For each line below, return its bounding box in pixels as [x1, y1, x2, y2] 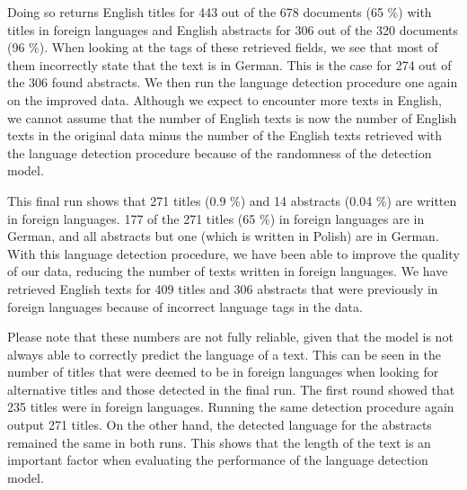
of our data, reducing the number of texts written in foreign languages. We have [7, 262, 448, 281]
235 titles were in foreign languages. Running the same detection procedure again [7, 397, 454, 416]
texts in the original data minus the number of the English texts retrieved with [7, 126, 443, 145]
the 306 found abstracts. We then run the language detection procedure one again [7, 73, 458, 92]
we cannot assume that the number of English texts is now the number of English [7, 108, 457, 127]
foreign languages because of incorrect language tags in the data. [7, 297, 363, 316]
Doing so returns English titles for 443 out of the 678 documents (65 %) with [7, 3, 432, 21]
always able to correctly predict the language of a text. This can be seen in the [7, 344, 441, 363]
